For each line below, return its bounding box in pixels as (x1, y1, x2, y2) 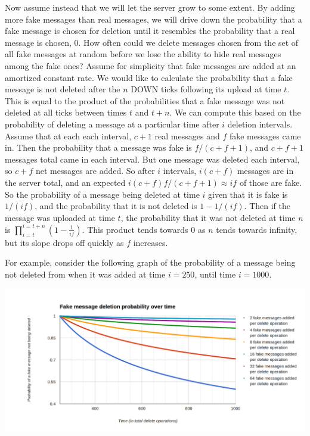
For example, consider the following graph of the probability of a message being (5, 256, 296, 269)
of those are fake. (239, 176, 302, 188)
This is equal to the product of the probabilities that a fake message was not (5, 94, 285, 107)
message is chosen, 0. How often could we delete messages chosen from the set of (5, 36, 299, 48)
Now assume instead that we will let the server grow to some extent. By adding (5, 1, 295, 13)
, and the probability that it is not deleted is (35, 200, 197, 212)
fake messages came (229, 129, 301, 142)
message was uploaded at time (5, 211, 115, 223)
